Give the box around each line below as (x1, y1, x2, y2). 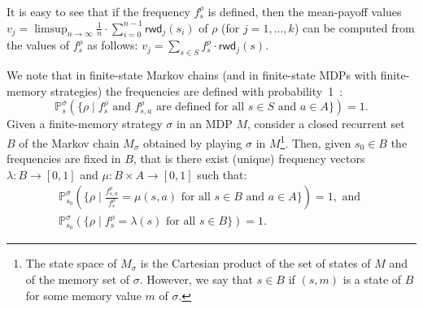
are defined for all (155, 101, 245, 114)
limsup (34, 23, 68, 35)
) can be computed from (294, 19, 415, 36)
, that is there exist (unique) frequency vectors (133, 150, 365, 167)
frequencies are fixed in (7, 150, 121, 167)
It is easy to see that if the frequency (7, 3, 190, 19)
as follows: (87, 36, 138, 54)
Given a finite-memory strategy (7, 115, 163, 132)
